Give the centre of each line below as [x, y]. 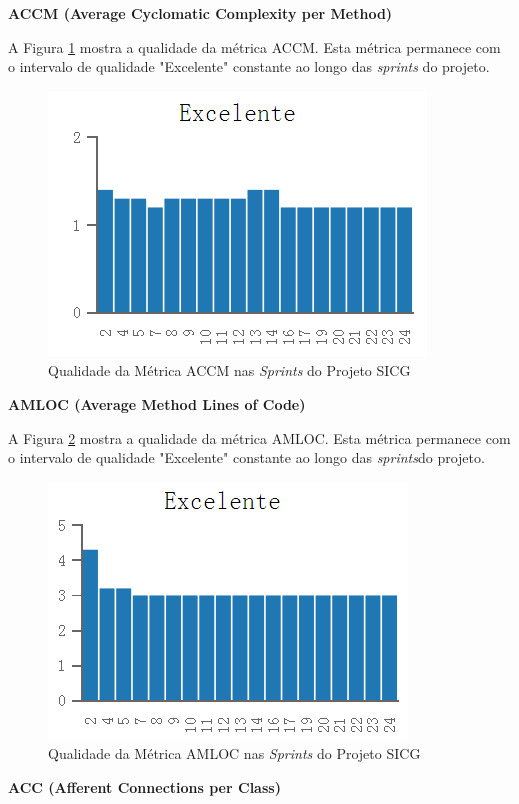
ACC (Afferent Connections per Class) [144, 786]
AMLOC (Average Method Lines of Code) [157, 403]
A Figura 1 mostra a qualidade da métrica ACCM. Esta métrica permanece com [254, 46]
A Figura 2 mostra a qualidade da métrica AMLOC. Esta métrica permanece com [259, 437]
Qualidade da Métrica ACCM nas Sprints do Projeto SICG [229, 370]
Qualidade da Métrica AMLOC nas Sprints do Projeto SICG [234, 753]
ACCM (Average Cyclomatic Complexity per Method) [200, 13]
